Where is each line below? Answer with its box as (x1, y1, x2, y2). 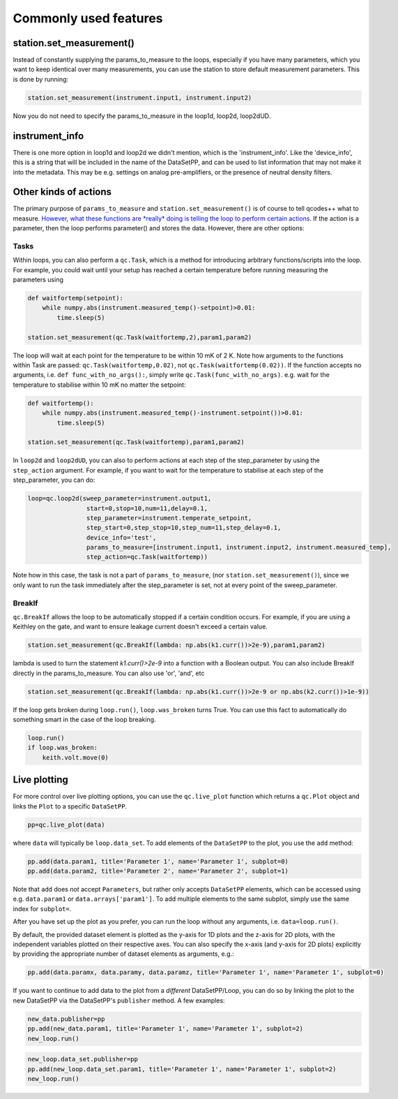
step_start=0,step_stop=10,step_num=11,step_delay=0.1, (86, 524, 282, 532)
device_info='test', (86, 533, 157, 541)
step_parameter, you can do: (13, 475, 95, 485)
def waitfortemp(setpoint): (27, 294, 123, 302)
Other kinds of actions (13, 186, 112, 198)
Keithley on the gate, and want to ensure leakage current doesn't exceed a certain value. (13, 622, 268, 631)
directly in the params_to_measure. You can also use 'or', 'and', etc (13, 669, 205, 677)
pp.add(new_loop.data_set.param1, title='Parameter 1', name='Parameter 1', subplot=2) (27, 1065, 337, 1073)
